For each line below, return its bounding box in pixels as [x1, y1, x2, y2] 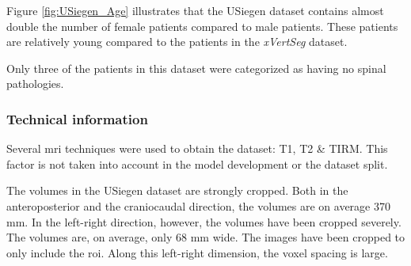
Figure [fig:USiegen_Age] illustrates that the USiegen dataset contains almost [6, 2, 384, 18]
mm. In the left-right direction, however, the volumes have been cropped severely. [6, 213, 401, 230]
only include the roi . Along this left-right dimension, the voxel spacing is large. [6, 244, 388, 260]
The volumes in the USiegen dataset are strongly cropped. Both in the [6, 182, 348, 199]
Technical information [6, 108, 148, 128]
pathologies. [6, 75, 64, 92]
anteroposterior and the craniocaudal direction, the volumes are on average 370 [6, 197, 390, 214]
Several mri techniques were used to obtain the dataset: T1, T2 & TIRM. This [6, 140, 388, 157]
